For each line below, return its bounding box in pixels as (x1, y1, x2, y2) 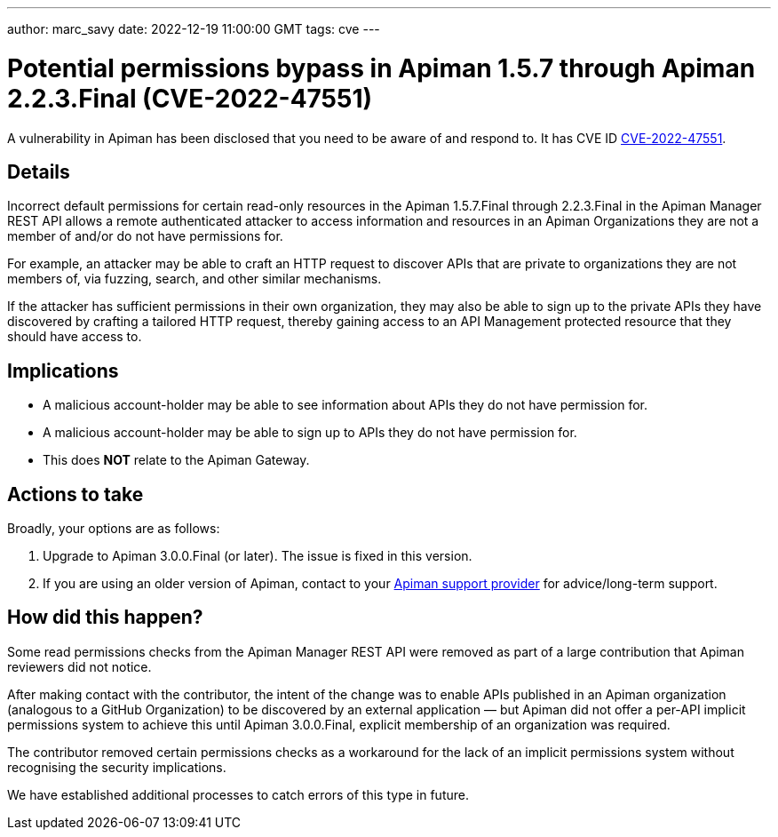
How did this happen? (7, 606, 203, 629)
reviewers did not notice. (7, 658, 152, 674)
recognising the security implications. (7, 759, 226, 775)
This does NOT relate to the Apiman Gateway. (43, 452, 310, 468)
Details (7, 160, 70, 183)
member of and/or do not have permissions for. (7, 228, 283, 244)
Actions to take (7, 482, 144, 506)
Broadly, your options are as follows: (7, 521, 220, 537)
